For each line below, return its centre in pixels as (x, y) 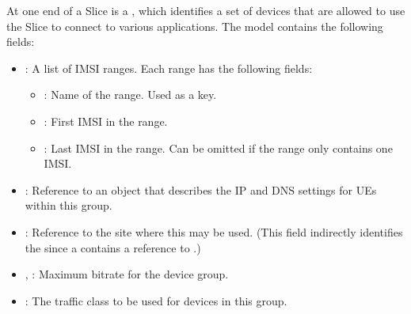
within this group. (68, 205)
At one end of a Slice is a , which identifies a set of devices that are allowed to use (206, 10)
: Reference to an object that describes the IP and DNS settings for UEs (201, 189)
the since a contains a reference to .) (113, 247)
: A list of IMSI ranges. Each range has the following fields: (169, 68)
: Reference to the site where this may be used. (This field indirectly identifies (214, 231)
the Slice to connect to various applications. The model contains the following (195, 26)
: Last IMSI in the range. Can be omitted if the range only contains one (218, 148)
